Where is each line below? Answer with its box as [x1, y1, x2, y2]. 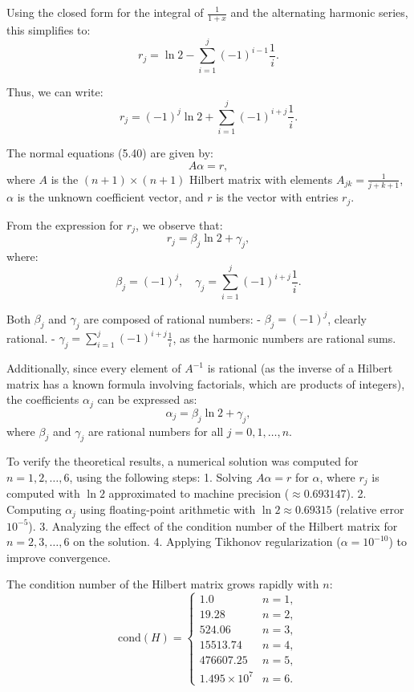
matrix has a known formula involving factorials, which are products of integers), [6, 375, 405, 392]
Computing [6, 501, 62, 518]
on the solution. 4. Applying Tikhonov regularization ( [73, 533, 341, 550]
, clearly [327, 310, 367, 327]
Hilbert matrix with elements [189, 170, 333, 187]
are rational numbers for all [87, 422, 224, 439]
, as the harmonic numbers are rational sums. [172, 329, 396, 346]
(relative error [335, 501, 404, 518]
